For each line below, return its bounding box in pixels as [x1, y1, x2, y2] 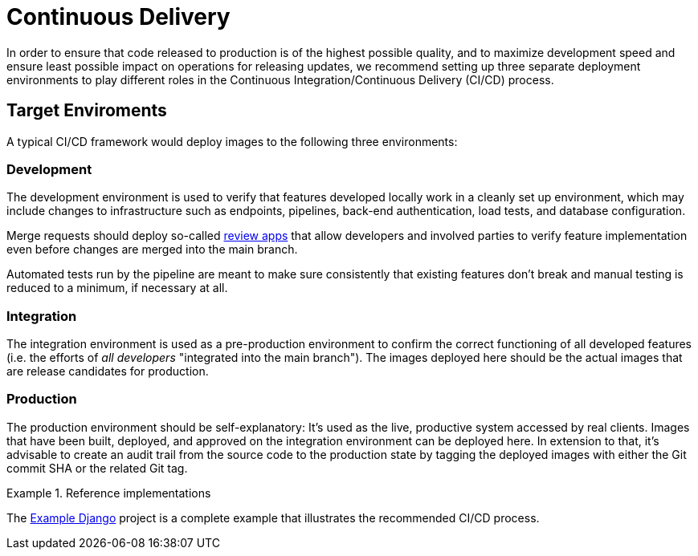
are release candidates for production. [6, 364, 209, 379]
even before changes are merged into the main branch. [6, 242, 298, 257]
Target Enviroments [6, 100, 167, 121]
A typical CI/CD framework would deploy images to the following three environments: [6, 134, 458, 148]
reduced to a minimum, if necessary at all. [6, 281, 228, 295]
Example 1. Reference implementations [6, 485, 211, 500]
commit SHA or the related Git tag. [6, 461, 188, 475]
